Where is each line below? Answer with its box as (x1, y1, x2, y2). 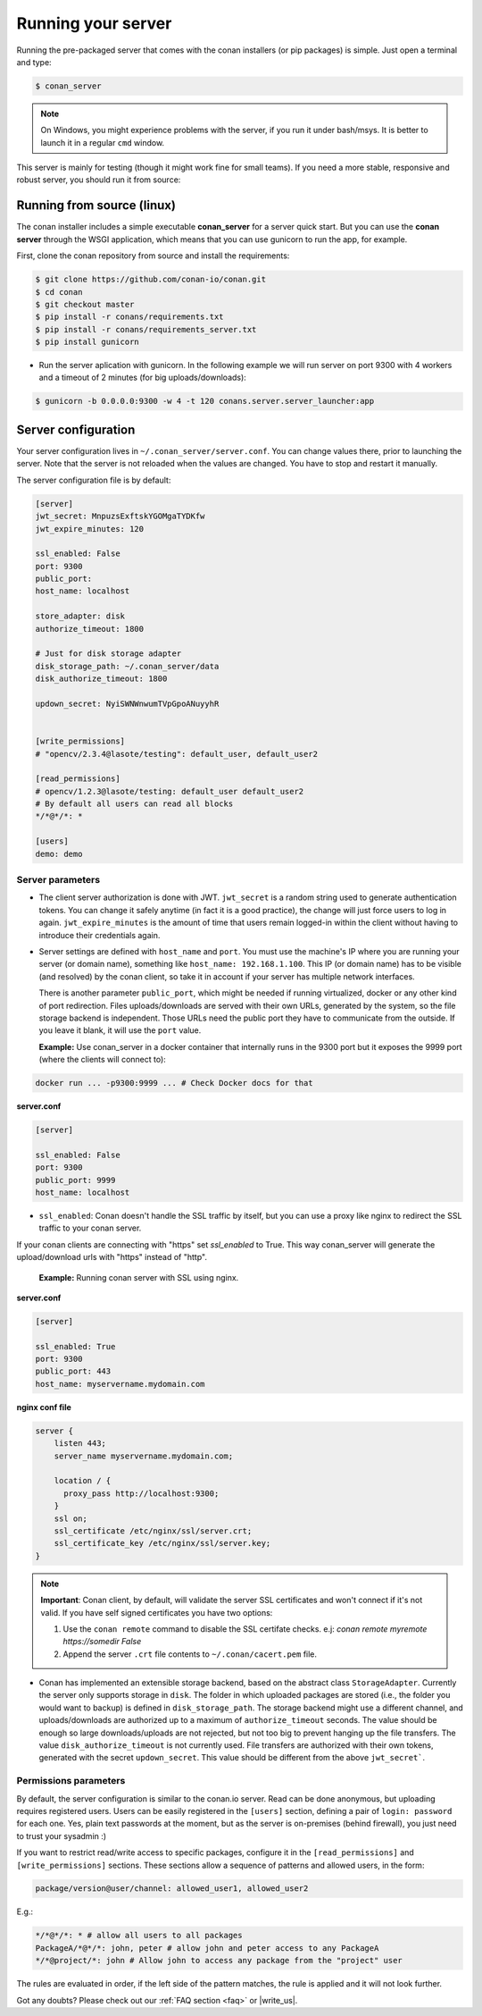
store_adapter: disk (35, 611, 125, 621)
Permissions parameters (16, 1775, 126, 1787)
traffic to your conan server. (38, 1222, 142, 1233)
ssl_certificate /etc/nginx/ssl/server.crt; (54, 1525, 253, 1536)
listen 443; (54, 1439, 107, 1449)
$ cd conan (35, 287, 83, 297)
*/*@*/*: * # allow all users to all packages (35, 1930, 243, 1941)
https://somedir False (62, 1636, 142, 1647)
